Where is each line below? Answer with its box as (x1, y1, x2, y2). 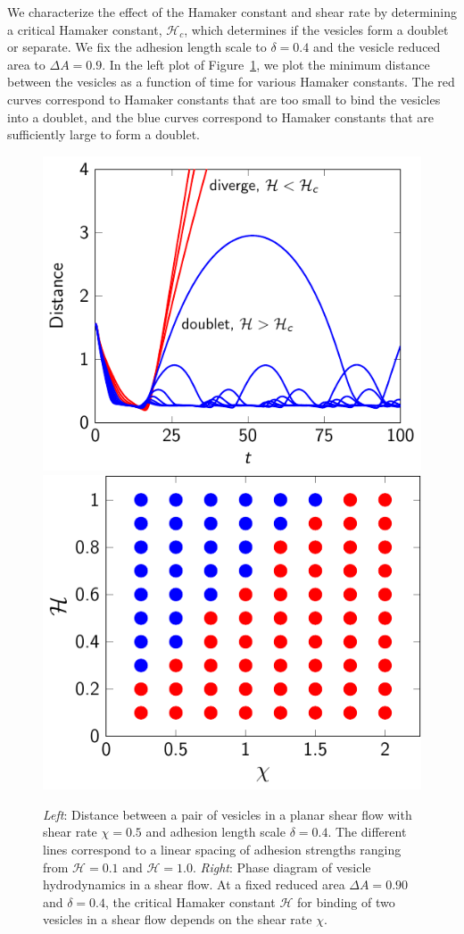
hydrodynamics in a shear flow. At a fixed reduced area (43, 875, 345, 894)
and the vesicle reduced (312, 38, 441, 56)
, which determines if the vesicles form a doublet (184, 20, 449, 38)
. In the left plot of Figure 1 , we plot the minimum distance (102, 54, 430, 73)
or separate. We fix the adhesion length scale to (7, 38, 267, 56)
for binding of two (296, 892, 395, 911)
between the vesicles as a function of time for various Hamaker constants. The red (7, 72, 455, 91)
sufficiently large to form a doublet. (7, 125, 200, 144)
